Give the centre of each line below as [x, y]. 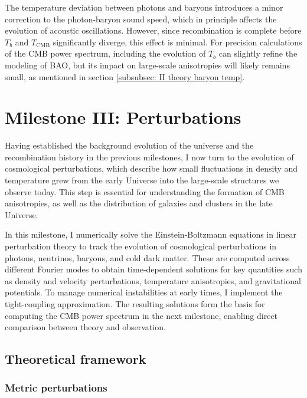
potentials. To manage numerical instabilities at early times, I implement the [144, 292]
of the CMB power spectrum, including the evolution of [105, 53]
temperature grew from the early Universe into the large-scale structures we [142, 180]
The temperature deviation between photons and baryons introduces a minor [144, 7]
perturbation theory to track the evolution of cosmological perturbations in [141, 246]
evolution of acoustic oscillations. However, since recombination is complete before [153, 30]
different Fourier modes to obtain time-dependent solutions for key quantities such [153, 269]
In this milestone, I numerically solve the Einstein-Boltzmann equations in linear [151, 234]
